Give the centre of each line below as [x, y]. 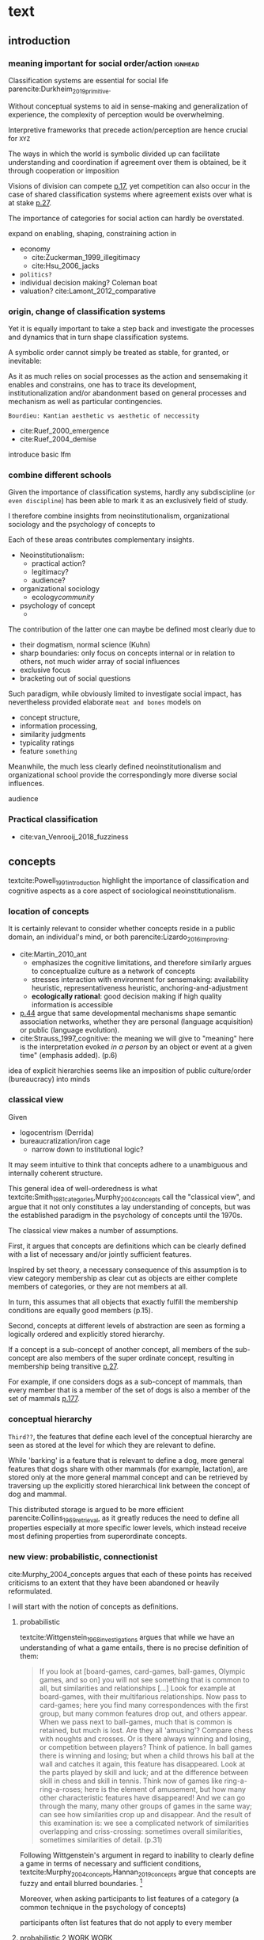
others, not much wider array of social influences [100, 662]
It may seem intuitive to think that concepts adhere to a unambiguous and [128, 1164]
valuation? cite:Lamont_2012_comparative [88, 291]
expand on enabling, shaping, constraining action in [92, 233]
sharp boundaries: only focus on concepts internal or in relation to [127, 653]
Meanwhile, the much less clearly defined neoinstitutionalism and [115, 766]
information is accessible [72, 1005]
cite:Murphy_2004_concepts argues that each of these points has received [130, 1574]
